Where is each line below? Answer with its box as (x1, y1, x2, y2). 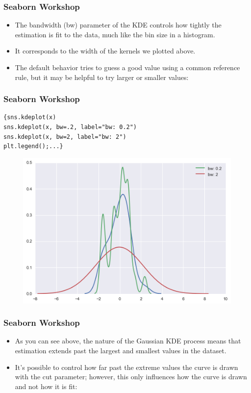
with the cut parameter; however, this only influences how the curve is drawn (15, 371, 247, 382)
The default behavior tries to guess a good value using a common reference (15, 62, 240, 72)
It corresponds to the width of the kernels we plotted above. (15, 46, 196, 56)
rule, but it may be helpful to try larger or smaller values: (15, 72, 189, 82)
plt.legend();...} (3, 143, 63, 150)
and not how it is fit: (15, 381, 77, 391)
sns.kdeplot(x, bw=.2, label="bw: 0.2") (3, 124, 137, 131)
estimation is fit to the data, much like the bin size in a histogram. (15, 29, 215, 39)
